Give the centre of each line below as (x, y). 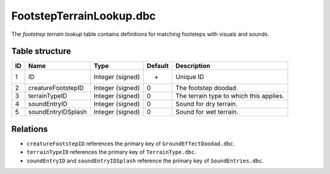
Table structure (41, 51)
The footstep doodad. (207, 88)
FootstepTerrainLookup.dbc (83, 16)
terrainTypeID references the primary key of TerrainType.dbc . (112, 152)
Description (193, 66)
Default (158, 66)
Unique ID (189, 77)
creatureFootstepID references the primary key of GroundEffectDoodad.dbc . (131, 144)
